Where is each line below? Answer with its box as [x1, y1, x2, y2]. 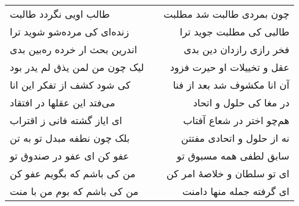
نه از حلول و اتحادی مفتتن [181, 131, 290, 145]
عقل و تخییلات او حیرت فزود [169, 60, 290, 74]
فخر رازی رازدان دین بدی [183, 42, 290, 56]
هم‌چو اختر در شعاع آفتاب [183, 113, 290, 127]
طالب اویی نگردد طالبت [10, 7, 110, 21]
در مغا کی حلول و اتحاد [193, 95, 290, 109]
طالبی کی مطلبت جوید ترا [180, 24, 290, 39]
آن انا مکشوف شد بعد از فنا [172, 78, 290, 92]
